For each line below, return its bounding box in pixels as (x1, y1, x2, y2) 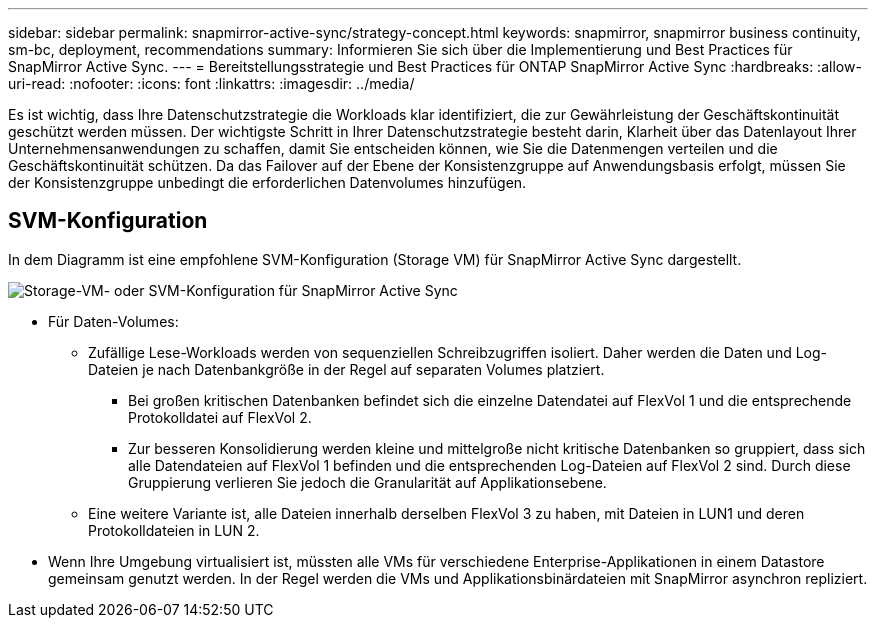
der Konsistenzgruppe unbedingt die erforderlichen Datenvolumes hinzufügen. (8, 174, 527, 191)
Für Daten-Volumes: (48, 312, 179, 330)
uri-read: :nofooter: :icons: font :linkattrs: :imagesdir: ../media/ (8, 75, 415, 92)
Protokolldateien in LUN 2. (88, 521, 260, 539)
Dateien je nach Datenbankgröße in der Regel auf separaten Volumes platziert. (88, 360, 605, 378)
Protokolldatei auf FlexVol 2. (128, 408, 312, 426)
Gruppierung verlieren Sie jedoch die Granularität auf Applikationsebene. (128, 473, 607, 491)
